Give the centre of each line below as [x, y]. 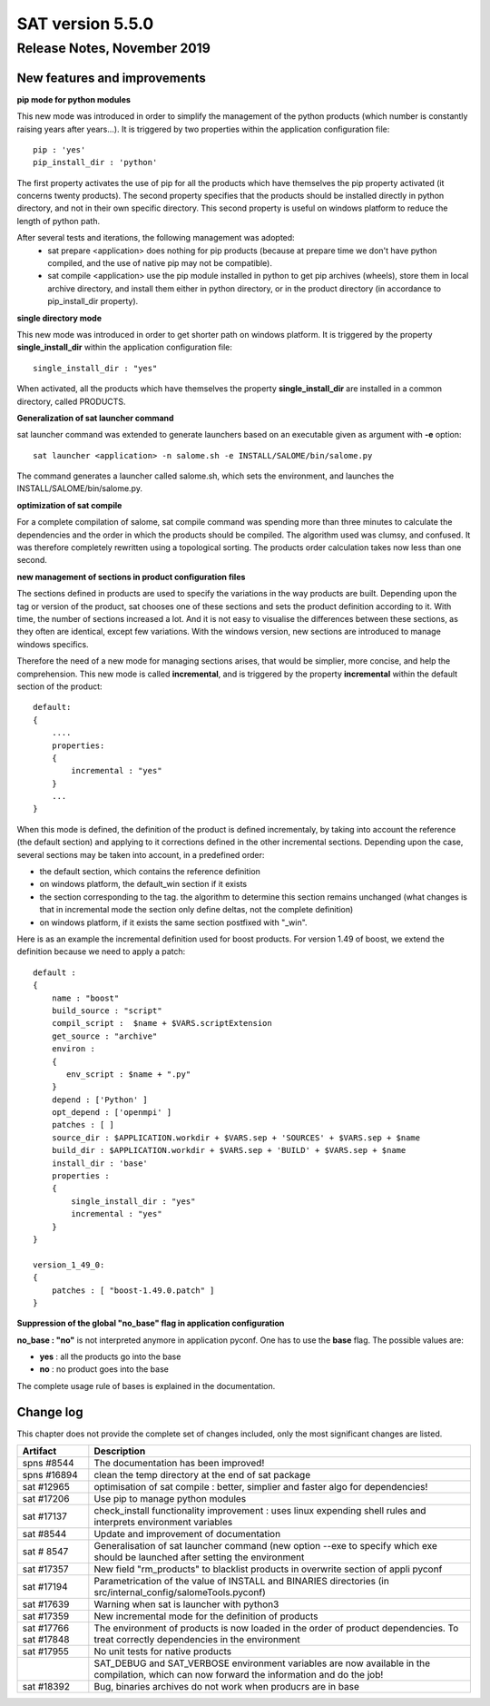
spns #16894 [50, 1475]
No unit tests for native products [162, 1652]
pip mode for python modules [74, 99]
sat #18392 [46, 1687]
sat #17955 [46, 1652]
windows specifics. [53, 644]
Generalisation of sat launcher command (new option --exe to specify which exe [265, 1546]
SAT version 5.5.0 [85, 24]
